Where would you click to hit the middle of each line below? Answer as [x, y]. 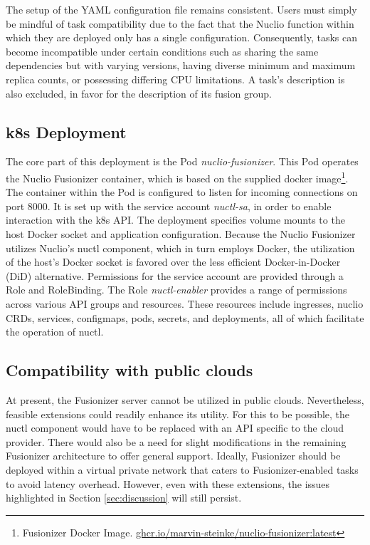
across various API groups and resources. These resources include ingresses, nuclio [185, 303]
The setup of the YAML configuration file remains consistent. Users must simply [181, 9]
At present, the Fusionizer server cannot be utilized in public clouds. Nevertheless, [185, 399]
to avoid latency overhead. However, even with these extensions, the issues [168, 483]
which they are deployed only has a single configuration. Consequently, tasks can [181, 37]
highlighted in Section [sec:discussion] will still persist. [124, 498]
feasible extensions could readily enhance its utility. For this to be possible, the [178, 414]
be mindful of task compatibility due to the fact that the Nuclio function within [180, 23]
